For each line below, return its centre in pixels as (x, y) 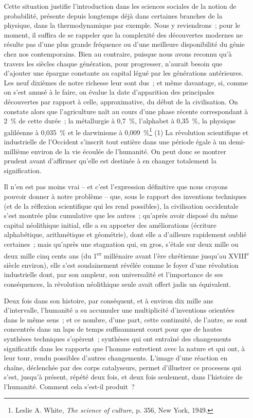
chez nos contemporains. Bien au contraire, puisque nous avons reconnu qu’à (118, 53)
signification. (23, 170)
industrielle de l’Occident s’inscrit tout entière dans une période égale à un (115, 141)
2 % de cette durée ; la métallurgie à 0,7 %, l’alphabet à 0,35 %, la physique (120, 121)
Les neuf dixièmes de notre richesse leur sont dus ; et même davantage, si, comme (126, 82)
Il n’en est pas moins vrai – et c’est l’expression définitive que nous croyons (116, 187)
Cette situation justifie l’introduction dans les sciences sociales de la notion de (120, 6)
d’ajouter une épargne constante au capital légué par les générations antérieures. (124, 73)
